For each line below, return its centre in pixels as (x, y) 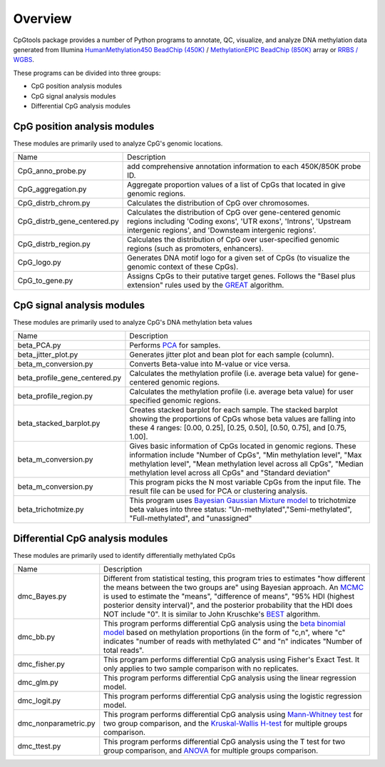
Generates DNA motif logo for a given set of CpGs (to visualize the (238, 258)
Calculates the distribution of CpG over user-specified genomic (233, 240)
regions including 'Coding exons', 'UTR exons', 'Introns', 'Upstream (239, 221)
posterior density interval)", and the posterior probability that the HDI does (228, 605)
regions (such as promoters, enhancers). (195, 248)
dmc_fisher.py (41, 664)
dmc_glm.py (38, 682)
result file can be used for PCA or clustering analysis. (219, 491)
